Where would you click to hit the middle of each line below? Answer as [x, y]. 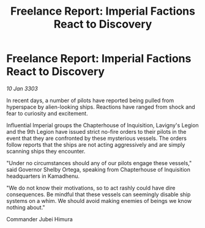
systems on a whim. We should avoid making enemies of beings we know [99, 200]
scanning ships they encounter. [46, 151]
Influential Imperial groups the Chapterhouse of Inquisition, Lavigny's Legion [102, 125]
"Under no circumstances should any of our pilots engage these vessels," [99, 163]
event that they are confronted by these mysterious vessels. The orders [96, 138]
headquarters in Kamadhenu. [43, 176]
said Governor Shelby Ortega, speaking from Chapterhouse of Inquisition [99, 169]
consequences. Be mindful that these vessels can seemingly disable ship [99, 194]
